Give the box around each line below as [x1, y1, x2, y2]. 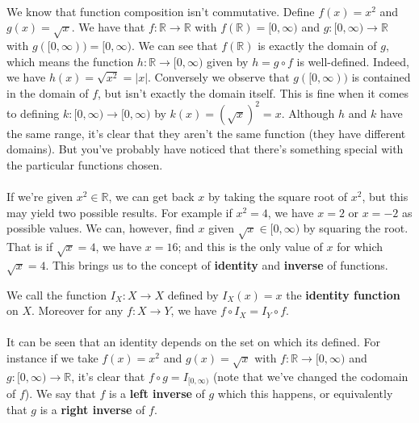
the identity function [286, 286, 400, 303]
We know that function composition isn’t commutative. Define [6, 2, 315, 19]
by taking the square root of [207, 188, 348, 205]
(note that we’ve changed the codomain [212, 367, 409, 384]
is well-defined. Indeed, [296, 52, 409, 69]
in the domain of [6, 84, 89, 101]
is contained [351, 69, 411, 86]
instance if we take [6, 350, 98, 366]
